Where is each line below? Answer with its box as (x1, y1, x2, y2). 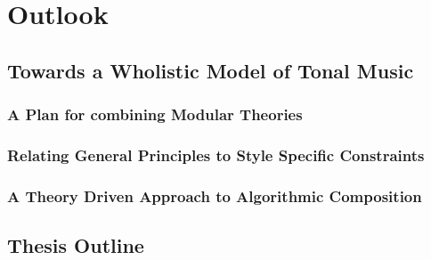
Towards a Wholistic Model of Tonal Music (7, 56, 414, 84)
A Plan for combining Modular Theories (7, 103, 303, 126)
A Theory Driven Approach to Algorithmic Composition (7, 184, 422, 207)
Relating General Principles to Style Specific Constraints (7, 143, 425, 166)
